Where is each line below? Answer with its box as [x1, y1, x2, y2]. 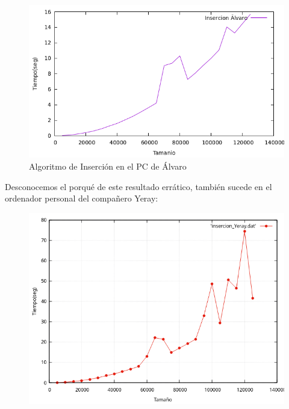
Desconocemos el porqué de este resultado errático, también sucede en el [5, 180, 272, 192]
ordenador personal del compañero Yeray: [5, 192, 158, 204]
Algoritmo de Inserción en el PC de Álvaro [29, 159, 187, 172]
